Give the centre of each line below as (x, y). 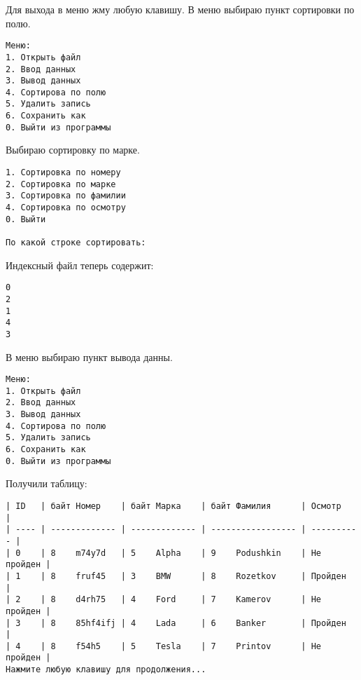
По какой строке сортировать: (76, 242)
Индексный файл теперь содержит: (80, 265)
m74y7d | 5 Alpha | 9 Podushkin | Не (199, 553)
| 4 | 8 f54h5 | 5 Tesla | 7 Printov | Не (164, 646)
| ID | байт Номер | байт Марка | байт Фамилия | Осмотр (174, 506)
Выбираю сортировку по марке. (73, 150)
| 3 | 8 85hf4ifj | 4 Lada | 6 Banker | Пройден (176, 623)
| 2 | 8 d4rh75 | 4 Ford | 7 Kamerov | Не (164, 600)
